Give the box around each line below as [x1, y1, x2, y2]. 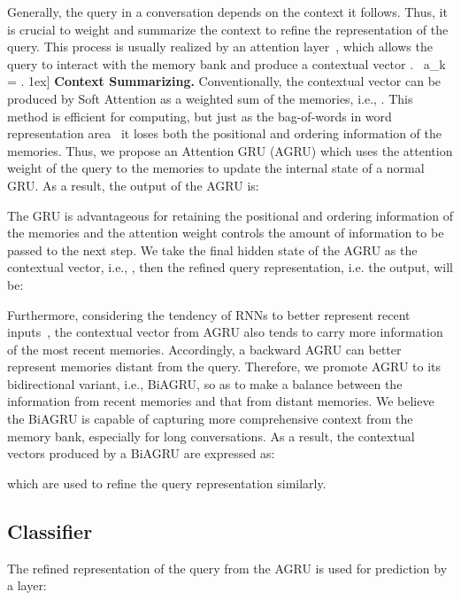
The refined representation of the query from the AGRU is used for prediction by [7, 558, 448, 577]
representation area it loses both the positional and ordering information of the [7, 124, 442, 143]
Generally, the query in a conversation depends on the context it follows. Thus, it [7, 3, 448, 20]
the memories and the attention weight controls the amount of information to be [7, 223, 444, 242]
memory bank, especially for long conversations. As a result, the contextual [7, 426, 415, 445]
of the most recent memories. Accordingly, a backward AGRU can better [7, 339, 402, 358]
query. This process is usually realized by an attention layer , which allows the [7, 37, 433, 56]
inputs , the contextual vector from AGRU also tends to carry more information [7, 323, 443, 341]
